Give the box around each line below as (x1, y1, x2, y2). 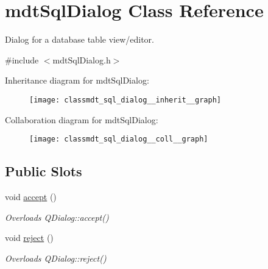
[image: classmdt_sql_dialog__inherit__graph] (29, 95, 221, 104)
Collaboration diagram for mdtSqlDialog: (5, 113, 158, 126)
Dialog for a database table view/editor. (5, 33, 154, 46)
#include (5, 53, 39, 66)
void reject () (5, 231, 54, 244)
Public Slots (5, 162, 82, 181)
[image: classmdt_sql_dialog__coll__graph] (29, 135, 208, 144)
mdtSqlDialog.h (52, 53, 111, 66)
